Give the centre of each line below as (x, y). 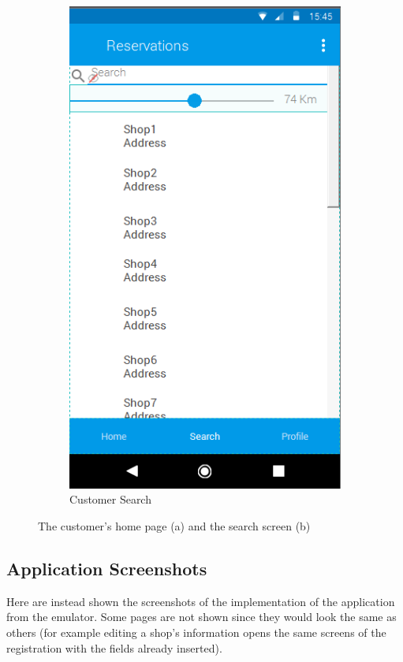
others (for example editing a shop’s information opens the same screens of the (196, 632)
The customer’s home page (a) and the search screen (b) (174, 525)
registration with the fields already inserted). (114, 647)
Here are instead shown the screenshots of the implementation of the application (201, 601)
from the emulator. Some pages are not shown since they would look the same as (201, 617)
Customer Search (110, 499)
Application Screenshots (107, 568)
